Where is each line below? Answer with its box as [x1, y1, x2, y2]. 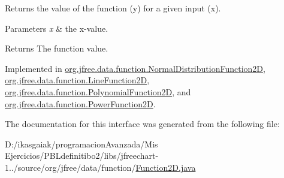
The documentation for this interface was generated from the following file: [5, 117, 280, 130]
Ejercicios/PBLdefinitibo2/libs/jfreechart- [5, 149, 159, 162]
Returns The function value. [5, 42, 108, 55]
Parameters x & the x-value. [5, 22, 108, 34]
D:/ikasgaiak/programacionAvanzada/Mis [5, 137, 158, 150]
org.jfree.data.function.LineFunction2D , [5, 74, 150, 86]
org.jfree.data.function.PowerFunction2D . [5, 97, 156, 110]
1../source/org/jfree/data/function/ [5, 161, 136, 173]
